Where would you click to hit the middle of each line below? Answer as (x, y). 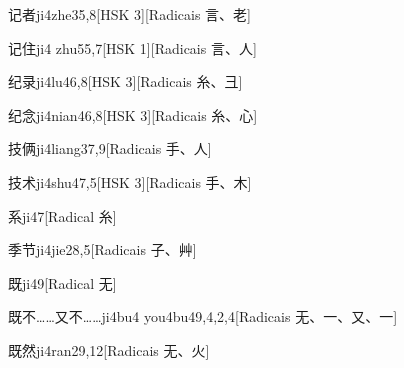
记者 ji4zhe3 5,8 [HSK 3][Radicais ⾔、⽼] (129, 14)
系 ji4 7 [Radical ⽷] (62, 215)
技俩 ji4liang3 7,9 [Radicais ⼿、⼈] (110, 148)
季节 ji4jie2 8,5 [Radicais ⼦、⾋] (102, 249)
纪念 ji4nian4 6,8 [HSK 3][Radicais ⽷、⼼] (133, 114)
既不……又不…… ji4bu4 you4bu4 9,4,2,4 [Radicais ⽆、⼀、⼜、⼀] (203, 316)
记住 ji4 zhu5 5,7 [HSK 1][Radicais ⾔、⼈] (132, 47)
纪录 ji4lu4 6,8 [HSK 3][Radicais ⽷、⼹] (125, 81)
